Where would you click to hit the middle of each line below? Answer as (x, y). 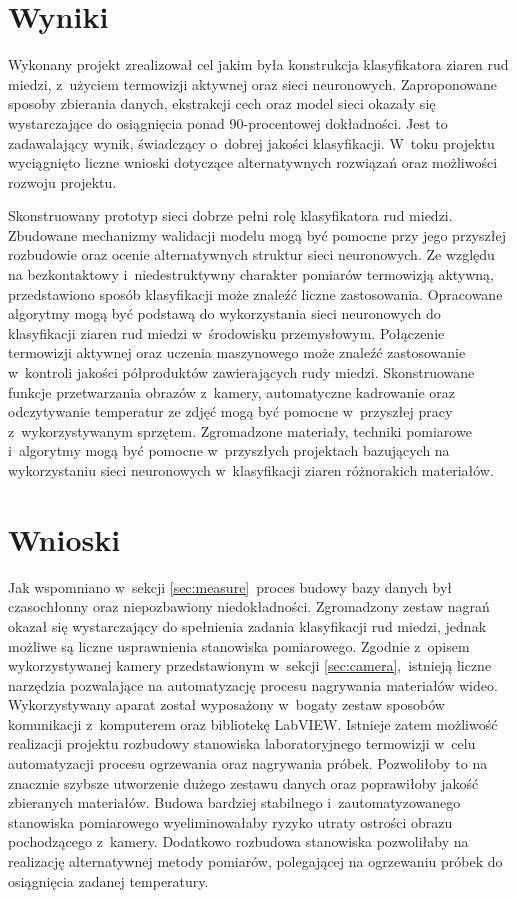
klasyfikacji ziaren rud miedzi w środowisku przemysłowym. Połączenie (226, 332)
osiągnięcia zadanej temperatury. (108, 880)
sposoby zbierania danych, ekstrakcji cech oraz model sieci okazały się (222, 103)
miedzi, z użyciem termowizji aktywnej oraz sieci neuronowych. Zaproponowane (253, 83)
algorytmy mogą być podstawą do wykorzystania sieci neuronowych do (224, 313)
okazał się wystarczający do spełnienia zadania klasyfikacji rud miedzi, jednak (247, 625)
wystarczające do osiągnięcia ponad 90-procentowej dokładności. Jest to (228, 122)
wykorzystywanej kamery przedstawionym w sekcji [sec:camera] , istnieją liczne (250, 665)
